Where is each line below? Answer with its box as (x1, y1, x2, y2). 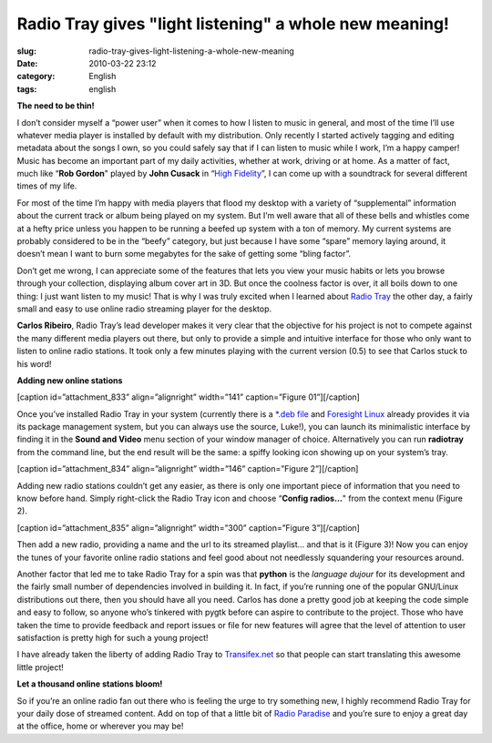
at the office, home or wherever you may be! (16, 720, 184, 732)
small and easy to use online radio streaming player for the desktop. (16, 303, 272, 314)
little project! (16, 661, 64, 673)
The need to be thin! (16, 100, 95, 111)
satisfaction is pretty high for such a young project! (16, 632, 209, 643)
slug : (16, 46, 36, 56)
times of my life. (16, 180, 77, 191)
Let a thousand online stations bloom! (16, 678, 163, 689)
